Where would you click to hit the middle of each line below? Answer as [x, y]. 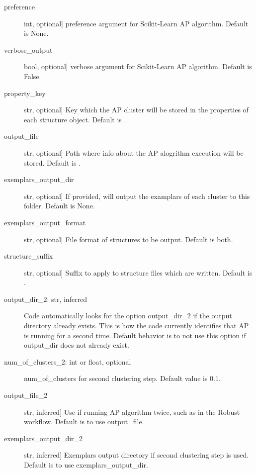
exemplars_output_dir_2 [43, 438]
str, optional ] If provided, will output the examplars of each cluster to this [137, 196]
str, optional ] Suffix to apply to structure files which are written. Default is [138, 272]
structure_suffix [29, 256]
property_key [25, 93]
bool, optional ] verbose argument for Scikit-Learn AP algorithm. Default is [138, 66]
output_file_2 [26, 395]
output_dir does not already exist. [77, 345]
